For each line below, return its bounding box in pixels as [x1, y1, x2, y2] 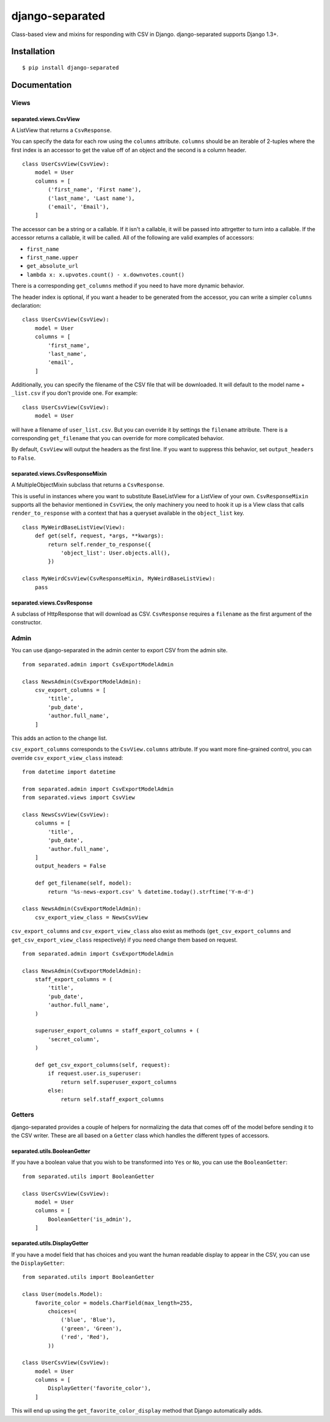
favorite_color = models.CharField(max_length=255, [34, 1299, 193, 1306]
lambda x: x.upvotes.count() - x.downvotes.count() [26, 271, 185, 278]
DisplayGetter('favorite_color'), [48, 1385, 152, 1392]
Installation [11, 46, 55, 57]
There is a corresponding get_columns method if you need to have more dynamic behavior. [11, 282, 244, 290]
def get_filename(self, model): [34, 880, 132, 886]
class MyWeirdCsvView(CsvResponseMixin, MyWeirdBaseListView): [22, 575, 216, 582]
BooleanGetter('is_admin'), [48, 1215, 132, 1223]
